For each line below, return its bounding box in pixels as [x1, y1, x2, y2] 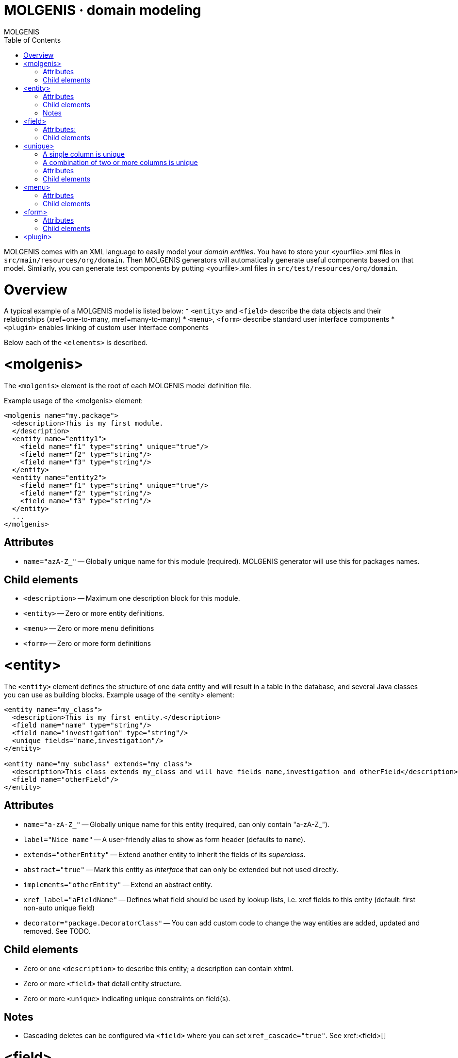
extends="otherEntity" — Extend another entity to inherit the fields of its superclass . [23, 850, 306, 859]
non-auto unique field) [23, 903, 95, 912]
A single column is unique [43, 149, 125, 158]
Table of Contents [4, 35, 61, 44]
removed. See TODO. [23, 926, 91, 935]
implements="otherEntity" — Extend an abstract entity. [23, 880, 213, 889]
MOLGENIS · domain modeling [4, 2, 201, 18]
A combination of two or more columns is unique [43, 158, 198, 166]
